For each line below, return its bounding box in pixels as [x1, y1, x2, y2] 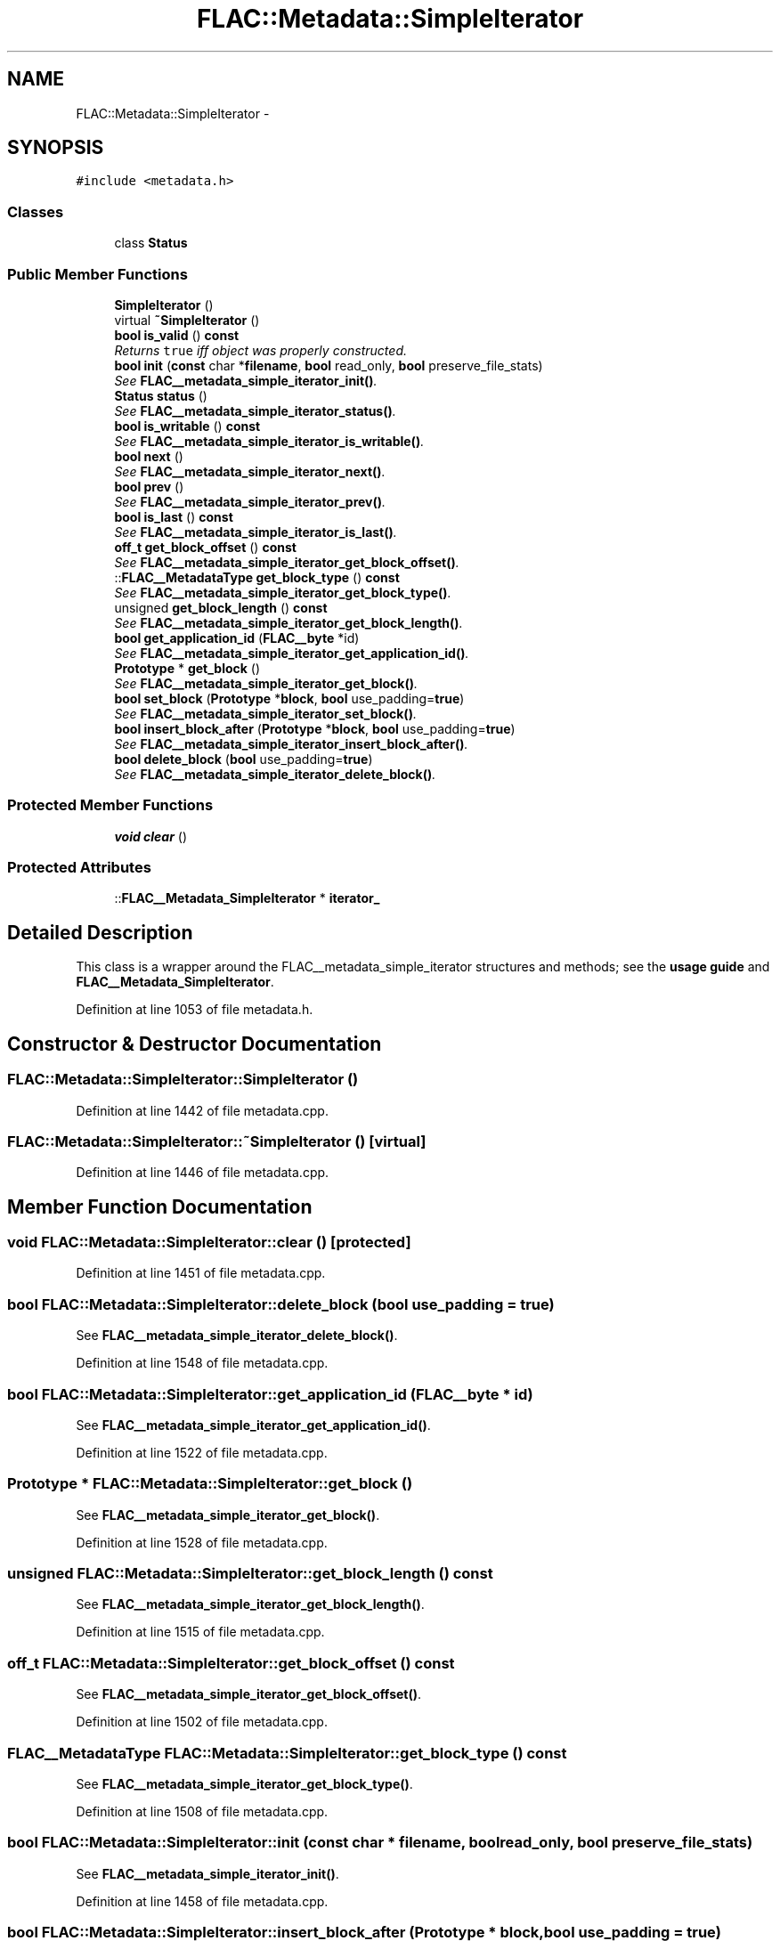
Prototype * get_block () [114, 660, 261, 676]
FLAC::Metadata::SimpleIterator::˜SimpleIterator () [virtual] [7, 1132, 427, 1150]
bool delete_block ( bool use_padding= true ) [114, 751, 373, 767]
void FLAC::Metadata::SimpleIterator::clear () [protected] [7, 1233, 411, 1252]
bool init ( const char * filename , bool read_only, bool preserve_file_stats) [114, 357, 543, 373]
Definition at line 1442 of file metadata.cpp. [76, 1102, 329, 1118]
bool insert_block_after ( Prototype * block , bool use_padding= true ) [114, 720, 516, 736]
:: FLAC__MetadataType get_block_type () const [114, 569, 400, 585]
